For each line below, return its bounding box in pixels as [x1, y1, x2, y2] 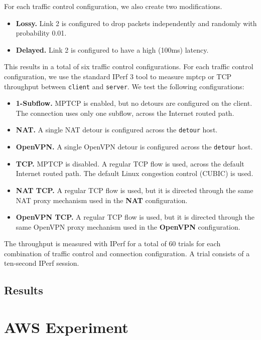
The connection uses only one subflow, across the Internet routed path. [16, 107, 234, 118]
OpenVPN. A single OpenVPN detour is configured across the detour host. [16, 141, 253, 152]
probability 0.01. [16, 28, 67, 38]
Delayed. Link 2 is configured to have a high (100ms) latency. [16, 44, 209, 55]
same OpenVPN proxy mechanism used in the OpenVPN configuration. [16, 221, 240, 232]
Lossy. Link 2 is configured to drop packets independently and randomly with [16, 18, 257, 28]
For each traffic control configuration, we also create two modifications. [4, 1, 222, 11]
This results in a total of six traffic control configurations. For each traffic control [4, 61, 253, 72]
